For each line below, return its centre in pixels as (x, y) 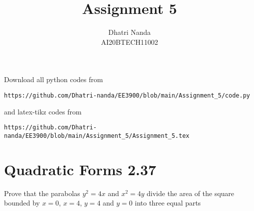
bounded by (22, 203)
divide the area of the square (190, 193)
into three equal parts (168, 203)
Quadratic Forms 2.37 (80, 169)
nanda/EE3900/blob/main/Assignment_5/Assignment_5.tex (97, 136)
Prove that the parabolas (42, 193)
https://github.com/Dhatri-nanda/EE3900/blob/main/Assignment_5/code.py (127, 95)
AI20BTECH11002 (129, 42)
